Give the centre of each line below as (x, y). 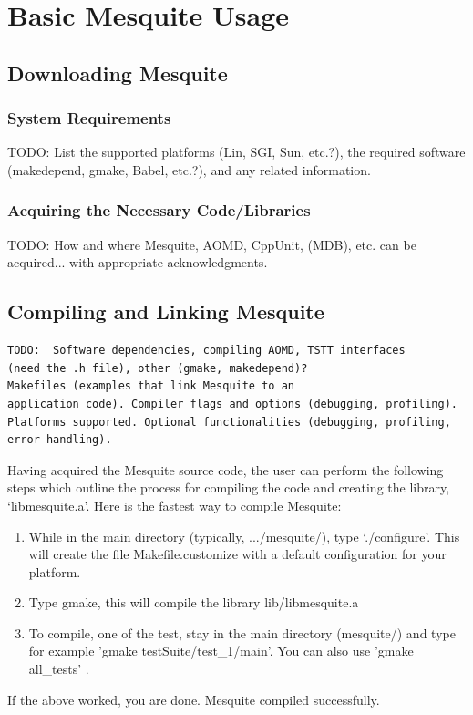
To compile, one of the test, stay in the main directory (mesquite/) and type (242, 632)
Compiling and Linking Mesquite (166, 311)
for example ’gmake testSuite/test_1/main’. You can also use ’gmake (221, 651)
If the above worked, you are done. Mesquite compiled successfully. (194, 699)
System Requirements (89, 118)
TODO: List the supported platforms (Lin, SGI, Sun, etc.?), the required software (236, 152)
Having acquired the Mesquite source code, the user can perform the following (226, 469)
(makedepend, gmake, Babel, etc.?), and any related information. (189, 169)
